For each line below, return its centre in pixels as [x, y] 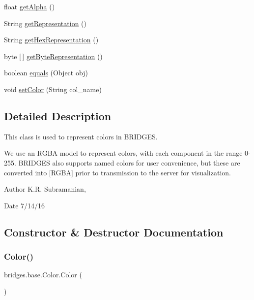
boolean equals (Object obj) [46, 73]
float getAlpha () [29, 6]
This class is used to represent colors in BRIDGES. [81, 136]
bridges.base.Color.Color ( [43, 275]
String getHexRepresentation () [51, 40]
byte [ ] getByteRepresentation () [53, 56]
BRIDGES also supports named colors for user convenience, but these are [129, 162]
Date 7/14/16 [25, 205]
